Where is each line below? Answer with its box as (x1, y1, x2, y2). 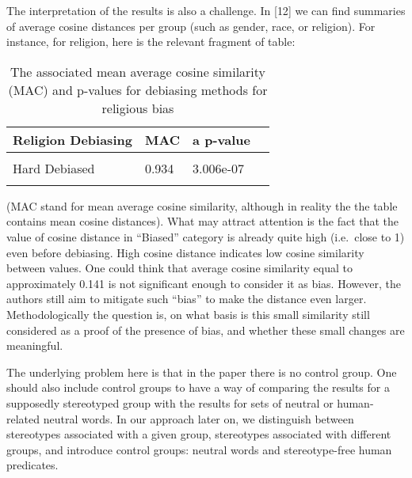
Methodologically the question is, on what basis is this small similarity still (6, 305, 370, 322)
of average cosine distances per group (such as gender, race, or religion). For (6, 17, 376, 34)
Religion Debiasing (13, 130, 132, 149)
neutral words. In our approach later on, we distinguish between (43, 410, 354, 427)
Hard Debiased (13, 158, 95, 177)
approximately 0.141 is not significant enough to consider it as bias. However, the (6, 275, 401, 291)
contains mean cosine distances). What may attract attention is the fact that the (6, 213, 399, 230)
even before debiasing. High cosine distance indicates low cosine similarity (6, 244, 364, 260)
